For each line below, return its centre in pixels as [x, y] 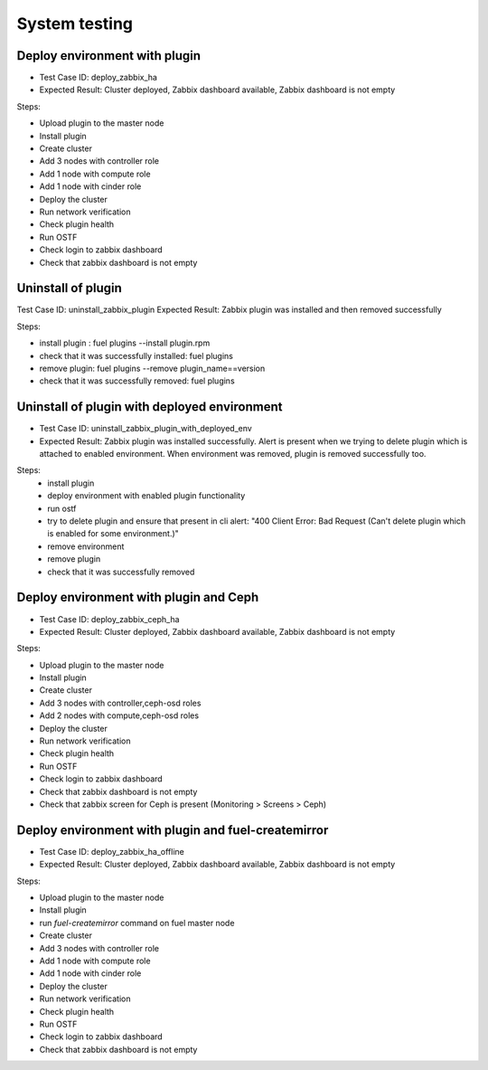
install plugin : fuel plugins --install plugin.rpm [125, 343]
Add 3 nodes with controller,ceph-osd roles [120, 703]
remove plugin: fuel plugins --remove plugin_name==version [152, 368]
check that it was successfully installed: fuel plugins [136, 355]
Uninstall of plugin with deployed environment [150, 407]
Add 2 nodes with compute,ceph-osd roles [119, 715]
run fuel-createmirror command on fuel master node [137, 923]
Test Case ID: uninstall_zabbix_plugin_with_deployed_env [145, 429]
